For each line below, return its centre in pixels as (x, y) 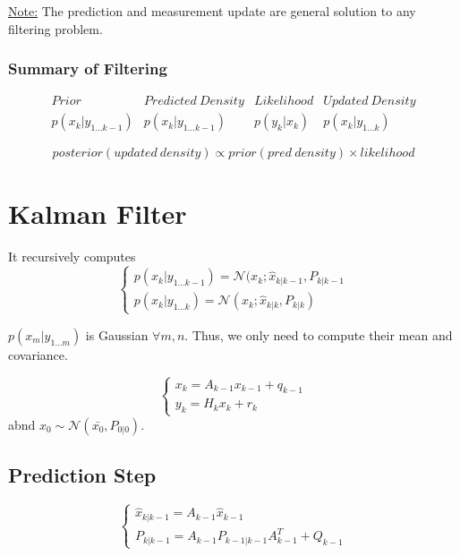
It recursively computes (72, 256)
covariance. (38, 354)
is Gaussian (117, 334)
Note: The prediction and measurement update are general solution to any (212, 11)
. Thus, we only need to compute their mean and (319, 334)
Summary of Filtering (88, 68)
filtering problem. (55, 28)
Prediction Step (82, 474)
